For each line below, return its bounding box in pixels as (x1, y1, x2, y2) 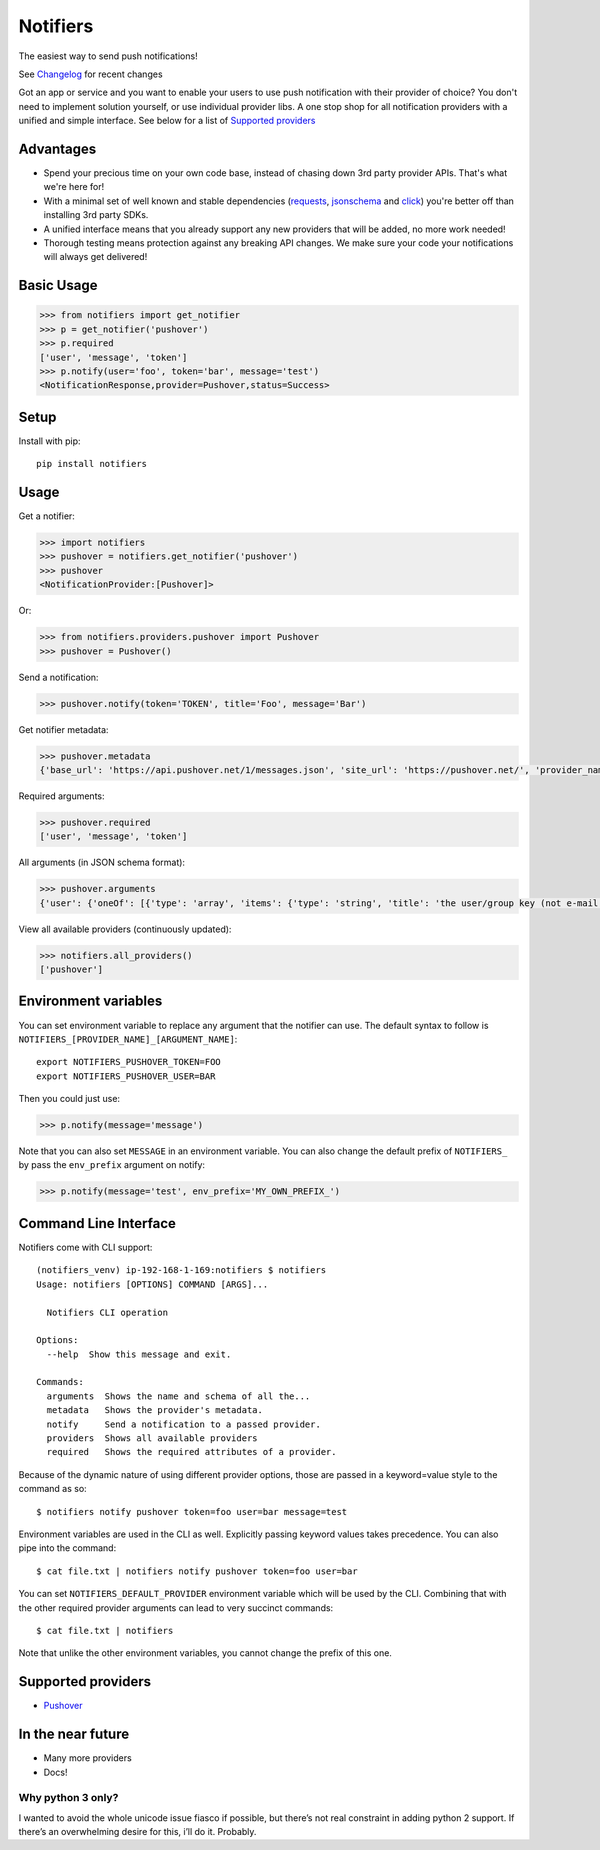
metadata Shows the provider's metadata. (46, 1405, 264, 1416)
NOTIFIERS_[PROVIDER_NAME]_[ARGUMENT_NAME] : (18, 1033, 238, 1045)
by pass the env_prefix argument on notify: (18, 1159, 205, 1171)
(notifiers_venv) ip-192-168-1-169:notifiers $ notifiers (36, 1265, 327, 1276)
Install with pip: (18, 435, 81, 447)
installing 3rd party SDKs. (43, 209, 149, 221)
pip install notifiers (36, 458, 148, 470)
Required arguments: (18, 790, 105, 802)
